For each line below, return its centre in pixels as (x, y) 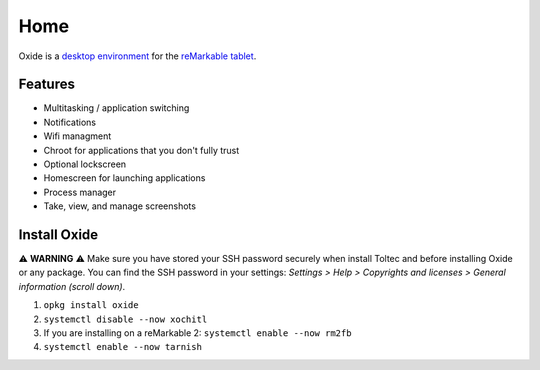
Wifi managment (77, 136)
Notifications (70, 122)
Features (46, 84)
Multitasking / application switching (116, 108)
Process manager (80, 192)
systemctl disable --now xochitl (125, 319)
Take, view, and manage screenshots (120, 206)
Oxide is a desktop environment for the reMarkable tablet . (137, 56)
